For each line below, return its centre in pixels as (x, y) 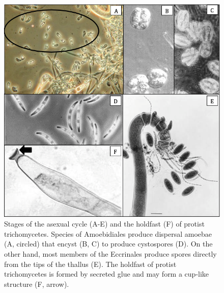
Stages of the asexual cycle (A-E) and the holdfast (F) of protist (104, 224)
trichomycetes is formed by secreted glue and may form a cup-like (107, 274)
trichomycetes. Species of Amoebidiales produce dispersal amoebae (108, 233)
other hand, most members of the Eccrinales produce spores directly (110, 253)
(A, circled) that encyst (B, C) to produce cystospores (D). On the (108, 244)
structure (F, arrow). (37, 284)
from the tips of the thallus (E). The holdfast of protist (90, 264)
